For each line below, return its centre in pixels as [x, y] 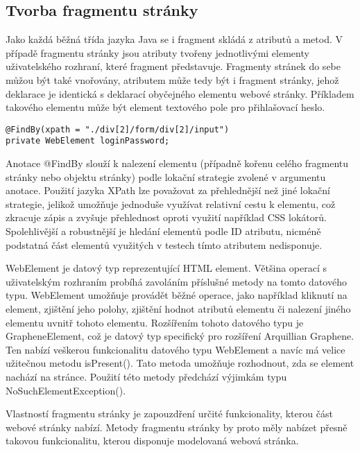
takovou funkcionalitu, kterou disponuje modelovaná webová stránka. [152, 441]
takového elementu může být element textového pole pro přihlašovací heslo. [165, 107]
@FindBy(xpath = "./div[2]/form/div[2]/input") [118, 129]
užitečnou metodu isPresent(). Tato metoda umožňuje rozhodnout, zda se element [180, 363]
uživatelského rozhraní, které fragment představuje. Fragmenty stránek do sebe [173, 66]
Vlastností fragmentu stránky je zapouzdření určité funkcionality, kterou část [169, 414]
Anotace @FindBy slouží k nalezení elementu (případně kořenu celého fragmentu [177, 163]
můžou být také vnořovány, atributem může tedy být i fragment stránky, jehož [172, 79]
